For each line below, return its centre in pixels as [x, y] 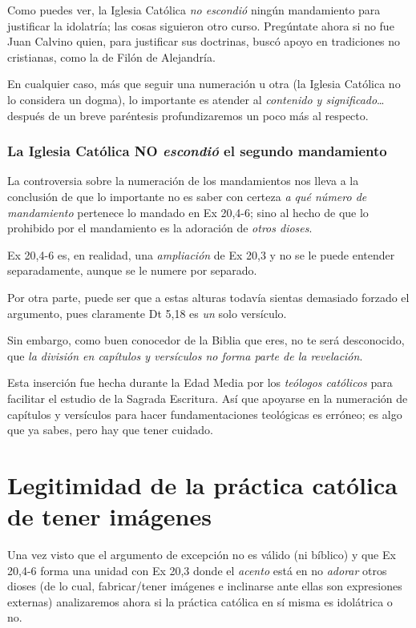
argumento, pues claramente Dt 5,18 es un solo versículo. [147, 313]
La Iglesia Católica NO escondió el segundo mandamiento [197, 151]
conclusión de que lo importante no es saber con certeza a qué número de [187, 196]
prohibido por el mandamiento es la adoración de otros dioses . [160, 228]
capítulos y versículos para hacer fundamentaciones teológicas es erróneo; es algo [205, 414]
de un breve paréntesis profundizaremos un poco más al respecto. [208, 115]
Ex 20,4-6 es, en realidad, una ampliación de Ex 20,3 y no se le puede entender [201, 254]
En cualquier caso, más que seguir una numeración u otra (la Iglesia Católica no [204, 84]
